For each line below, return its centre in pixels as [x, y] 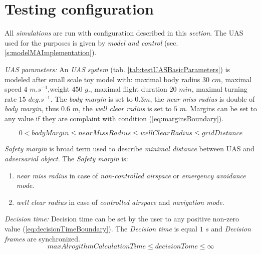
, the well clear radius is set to [125, 108]
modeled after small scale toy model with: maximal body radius [102, 79]
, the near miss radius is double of [202, 98]
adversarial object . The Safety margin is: [66, 159]
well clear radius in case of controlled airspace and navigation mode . [120, 202]
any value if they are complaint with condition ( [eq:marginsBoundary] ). [114, 118]
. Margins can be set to [221, 108]
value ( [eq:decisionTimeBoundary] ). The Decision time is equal [101, 229]
